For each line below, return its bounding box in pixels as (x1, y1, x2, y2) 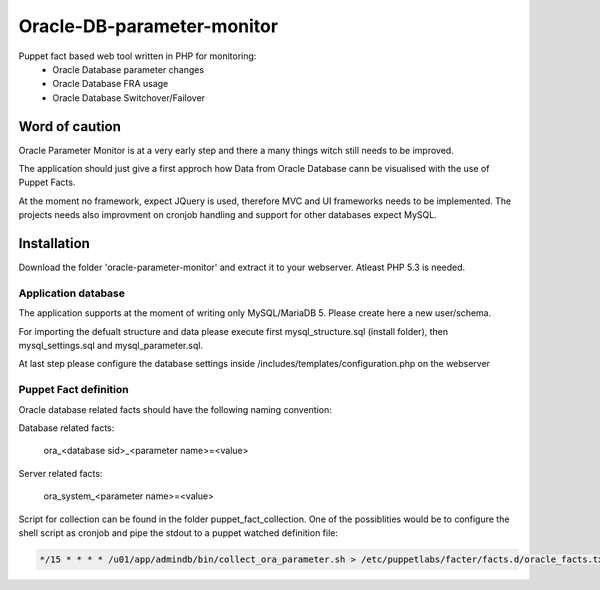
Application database (18, 286, 125, 300)
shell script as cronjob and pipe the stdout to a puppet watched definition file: (18, 526, 339, 539)
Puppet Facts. (18, 176, 76, 189)
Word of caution (18, 118, 122, 135)
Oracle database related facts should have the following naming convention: (18, 403, 332, 415)
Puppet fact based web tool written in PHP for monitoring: (18, 50, 257, 62)
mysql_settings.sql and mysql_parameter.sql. (18, 340, 204, 352)
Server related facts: (18, 467, 103, 479)
